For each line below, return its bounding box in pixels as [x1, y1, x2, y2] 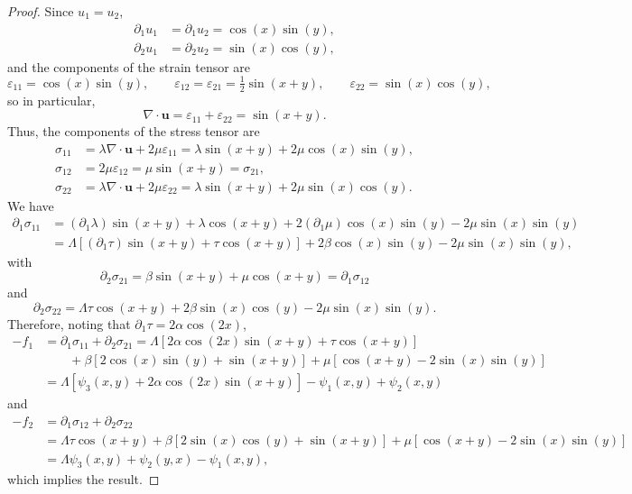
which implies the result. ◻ [7, 470, 160, 489]
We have [7, 196, 54, 215]
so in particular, [7, 90, 96, 109]
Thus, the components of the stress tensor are [7, 122, 260, 141]
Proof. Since [7, 2, 74, 20]
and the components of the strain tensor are [7, 57, 251, 76]
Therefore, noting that [7, 314, 131, 333]
